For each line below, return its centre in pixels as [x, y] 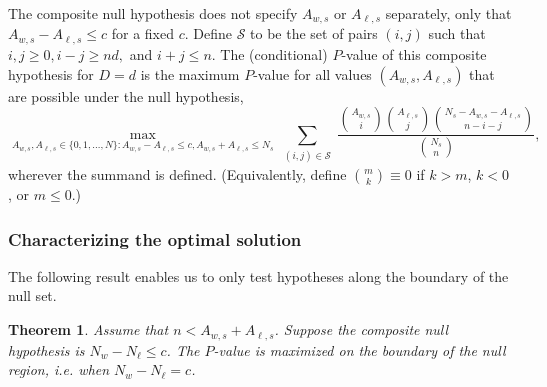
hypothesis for [51, 73]
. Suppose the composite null [361, 329]
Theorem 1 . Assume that [88, 329]
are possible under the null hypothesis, [126, 95]
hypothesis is [46, 349]
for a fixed [142, 33]
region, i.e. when [59, 369]
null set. [32, 295]
